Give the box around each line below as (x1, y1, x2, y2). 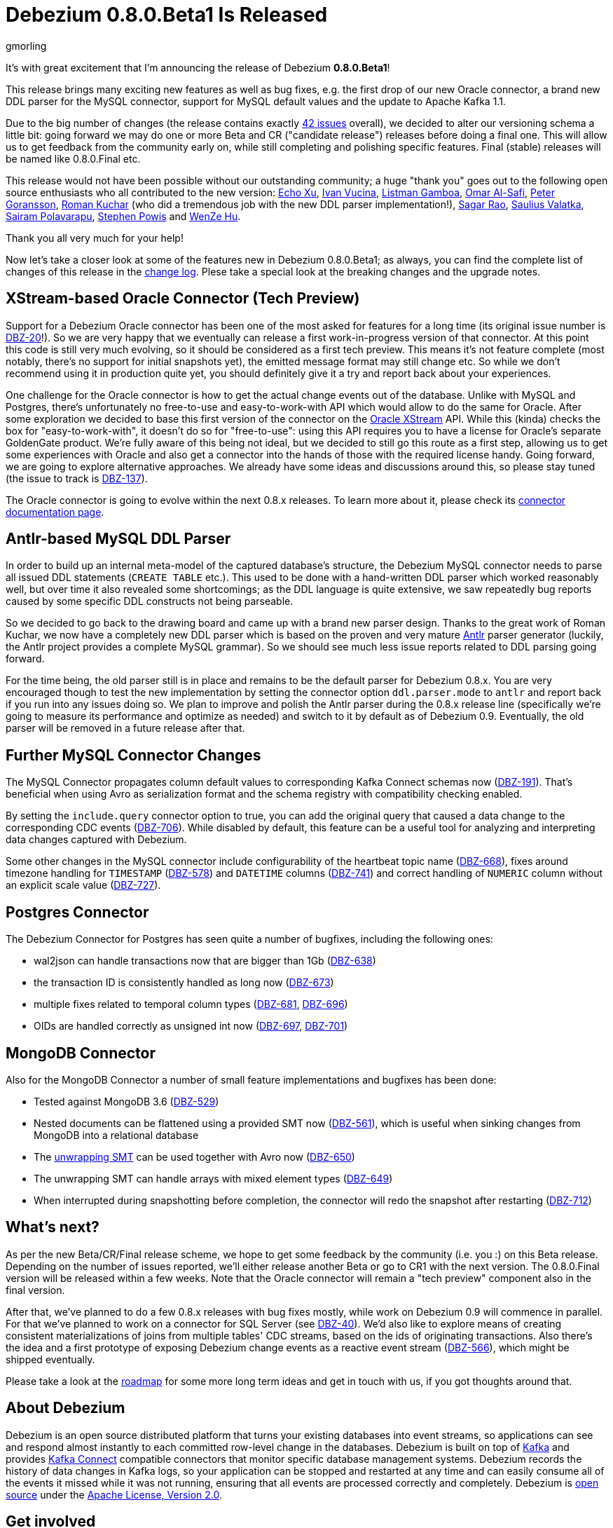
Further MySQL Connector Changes (6, 746, 261, 764)
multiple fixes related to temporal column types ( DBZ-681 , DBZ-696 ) (34, 998, 348, 1011)
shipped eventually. (6, 1353, 95, 1365)
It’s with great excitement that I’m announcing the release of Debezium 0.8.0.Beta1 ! (6, 61, 390, 74)
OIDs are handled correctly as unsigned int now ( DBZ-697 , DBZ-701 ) (34, 1020, 348, 1032)
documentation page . (6, 505, 104, 518)
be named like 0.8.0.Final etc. (6, 152, 141, 165)
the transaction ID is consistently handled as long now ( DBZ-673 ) (34, 976, 334, 989)
